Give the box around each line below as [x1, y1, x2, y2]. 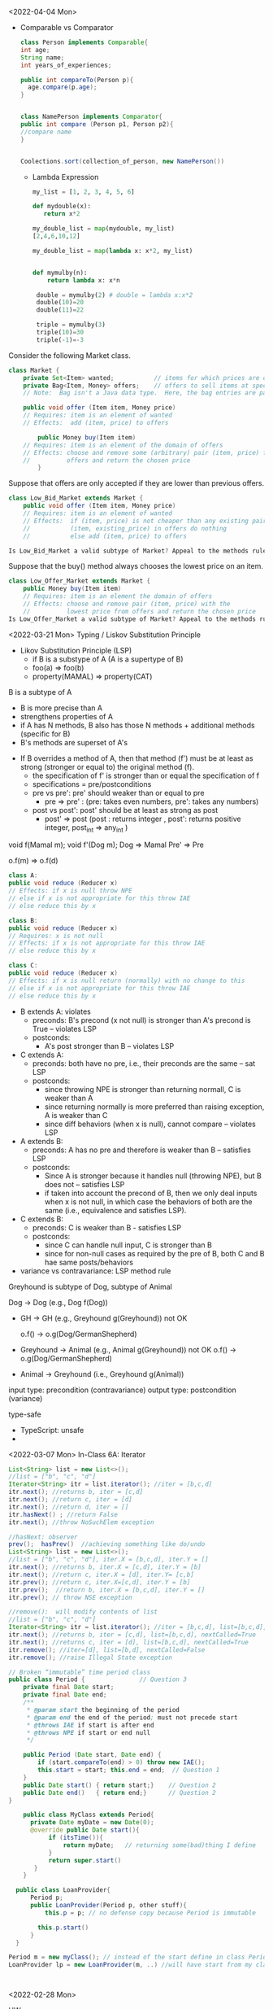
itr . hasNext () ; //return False [8, 1510, 118, 1518]
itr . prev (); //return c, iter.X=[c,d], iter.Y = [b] [8, 1578, 191, 1586]
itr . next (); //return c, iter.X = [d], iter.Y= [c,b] [8, 1570, 195, 1579]
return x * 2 [43, 210, 80, 218]
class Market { [8, 366, 60, 374]
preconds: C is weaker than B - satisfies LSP [32, 1222, 181, 1232]
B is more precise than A [19, 703, 103, 713]
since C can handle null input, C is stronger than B [44, 1240, 213, 1250]
